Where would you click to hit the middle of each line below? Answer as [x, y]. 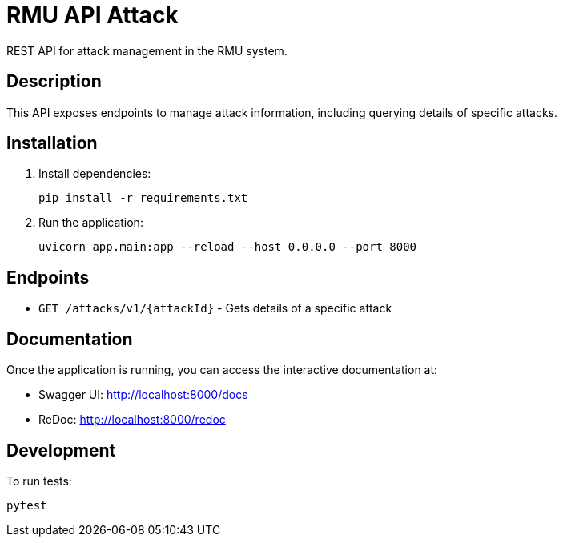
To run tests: [39, 481]
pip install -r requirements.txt [143, 198]
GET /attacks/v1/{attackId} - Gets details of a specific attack [215, 308]
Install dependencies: [95, 174]
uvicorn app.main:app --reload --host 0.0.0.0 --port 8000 [228, 247]
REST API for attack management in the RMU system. [147, 50]
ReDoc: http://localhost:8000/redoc [132, 420]
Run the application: [91, 223]
